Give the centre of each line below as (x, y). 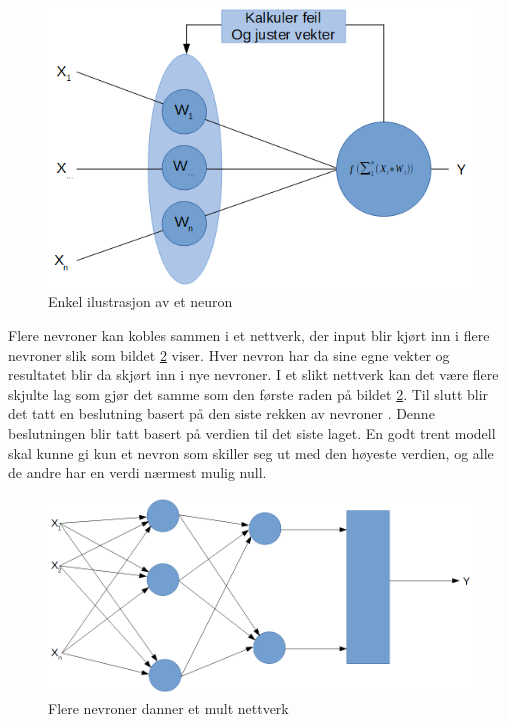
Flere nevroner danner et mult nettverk (168, 707)
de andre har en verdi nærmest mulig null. (137, 472)
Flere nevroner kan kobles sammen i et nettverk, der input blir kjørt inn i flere (249, 335)
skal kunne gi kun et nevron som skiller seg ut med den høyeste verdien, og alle (251, 452)
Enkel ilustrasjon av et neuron (140, 301)
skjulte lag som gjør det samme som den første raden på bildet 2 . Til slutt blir (248, 393)
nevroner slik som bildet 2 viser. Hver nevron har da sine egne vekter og (229, 354)
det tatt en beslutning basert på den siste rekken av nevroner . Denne (221, 413)
